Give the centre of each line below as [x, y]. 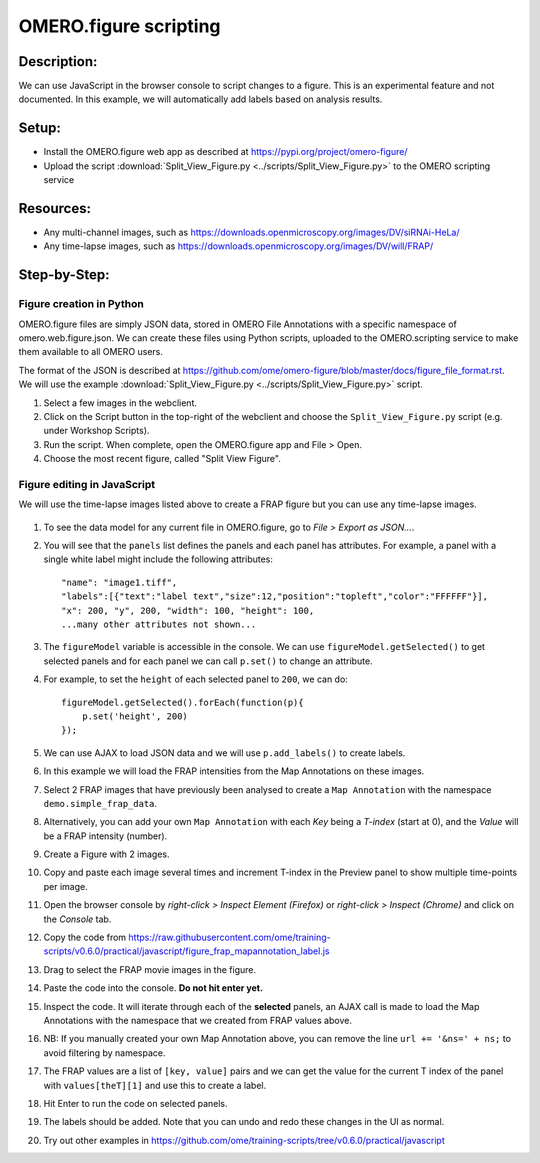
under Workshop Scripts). [96, 431]
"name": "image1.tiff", [119, 582]
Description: [58, 61]
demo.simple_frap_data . [100, 803]
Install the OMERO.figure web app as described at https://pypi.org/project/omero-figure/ [225, 152]
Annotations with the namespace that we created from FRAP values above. [197, 1020]
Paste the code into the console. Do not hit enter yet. [153, 988]
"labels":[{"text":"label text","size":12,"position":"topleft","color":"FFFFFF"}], [275, 596]
